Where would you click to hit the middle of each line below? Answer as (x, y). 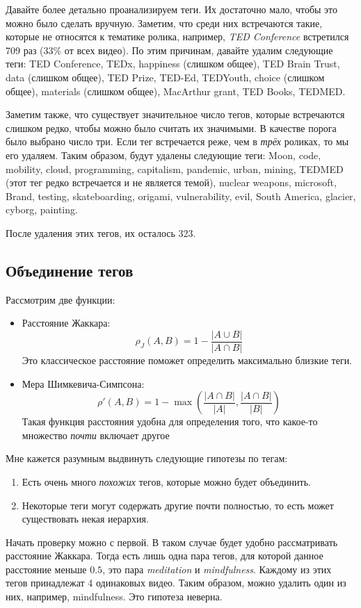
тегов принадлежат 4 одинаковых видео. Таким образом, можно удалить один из (176, 583)
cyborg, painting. (42, 209)
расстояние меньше (46, 569)
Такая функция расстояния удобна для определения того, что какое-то (170, 421)
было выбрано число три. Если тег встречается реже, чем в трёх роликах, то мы (177, 141)
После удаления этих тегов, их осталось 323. (101, 232)
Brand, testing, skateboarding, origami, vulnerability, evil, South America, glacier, (181, 196)
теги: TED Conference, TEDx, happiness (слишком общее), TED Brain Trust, (173, 64)
